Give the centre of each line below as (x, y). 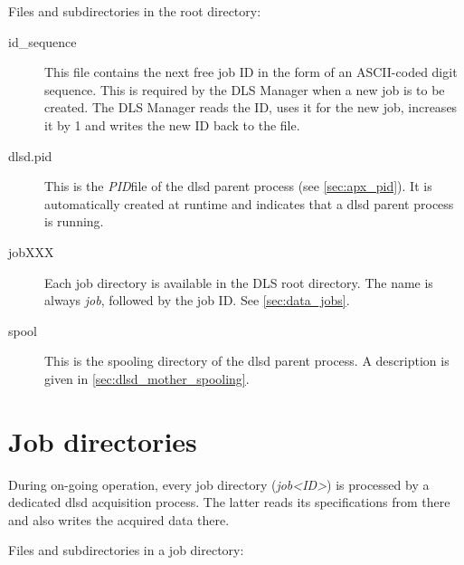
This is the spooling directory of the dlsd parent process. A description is (247, 361)
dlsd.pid (30, 155)
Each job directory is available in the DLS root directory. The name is (239, 282)
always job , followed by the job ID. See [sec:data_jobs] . (197, 300)
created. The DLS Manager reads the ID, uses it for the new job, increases (251, 107)
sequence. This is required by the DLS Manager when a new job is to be (245, 89)
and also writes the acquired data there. (119, 519)
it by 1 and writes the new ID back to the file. (172, 124)
